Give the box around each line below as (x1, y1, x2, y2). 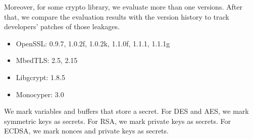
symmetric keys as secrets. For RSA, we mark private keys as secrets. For (4, 115, 231, 126)
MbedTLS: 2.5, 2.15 (16, 55, 78, 65)
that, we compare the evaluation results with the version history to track (4, 11, 229, 22)
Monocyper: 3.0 (16, 89, 64, 99)
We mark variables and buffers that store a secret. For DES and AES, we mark (4, 106, 249, 116)
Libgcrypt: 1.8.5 (16, 72, 65, 82)
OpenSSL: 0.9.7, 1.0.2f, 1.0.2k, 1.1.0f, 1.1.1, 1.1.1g (16, 38, 170, 48)
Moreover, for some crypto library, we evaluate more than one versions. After (4, 2, 242, 12)
